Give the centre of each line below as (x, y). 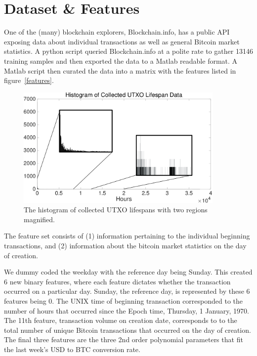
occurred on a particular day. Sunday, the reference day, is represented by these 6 (127, 291)
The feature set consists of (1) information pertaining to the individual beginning (127, 236)
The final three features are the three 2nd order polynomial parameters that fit (124, 339)
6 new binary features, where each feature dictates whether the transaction (117, 281)
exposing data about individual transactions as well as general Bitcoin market (122, 41)
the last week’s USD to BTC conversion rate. (72, 349)
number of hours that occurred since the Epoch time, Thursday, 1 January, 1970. (127, 310)
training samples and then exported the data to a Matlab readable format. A (121, 60)
